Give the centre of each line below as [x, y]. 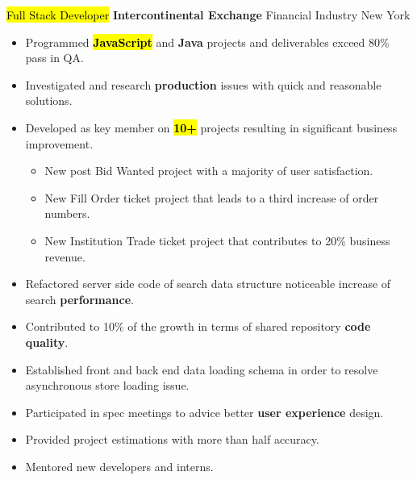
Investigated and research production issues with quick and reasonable [203, 84]
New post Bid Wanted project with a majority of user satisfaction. [209, 171]
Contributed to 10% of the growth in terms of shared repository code [198, 326]
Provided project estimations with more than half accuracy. [172, 439]
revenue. [65, 256]
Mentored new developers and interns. [119, 466]
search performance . [79, 299]
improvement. [59, 143]
